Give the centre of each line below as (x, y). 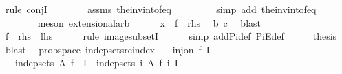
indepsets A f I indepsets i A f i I (96, 63)
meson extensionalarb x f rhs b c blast (149, 22)
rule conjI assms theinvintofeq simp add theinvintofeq (161, 9)
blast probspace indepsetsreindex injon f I (107, 49)
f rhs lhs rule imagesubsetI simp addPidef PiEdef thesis (171, 36)
